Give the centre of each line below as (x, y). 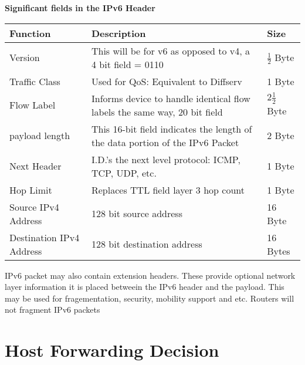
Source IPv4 (34, 207)
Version (25, 58)
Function (30, 33)
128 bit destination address (147, 244)
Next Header (35, 166)
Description (118, 33)
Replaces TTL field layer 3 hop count (168, 190)
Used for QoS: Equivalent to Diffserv (167, 81)
